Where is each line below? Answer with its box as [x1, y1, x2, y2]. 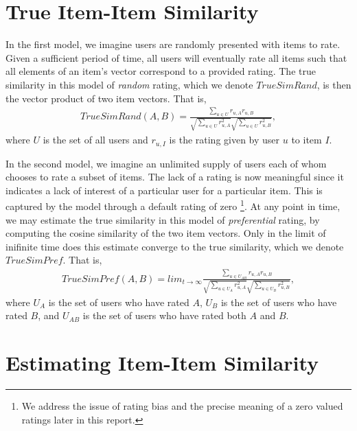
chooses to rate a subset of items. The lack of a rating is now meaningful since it [5, 170, 344, 184]
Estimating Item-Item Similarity [5, 349, 319, 377]
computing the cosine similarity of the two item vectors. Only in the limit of [5, 226, 326, 240]
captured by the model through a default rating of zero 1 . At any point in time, [5, 197, 341, 213]
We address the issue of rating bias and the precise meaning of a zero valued [21, 398, 343, 412]
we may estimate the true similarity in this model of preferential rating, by [5, 212, 320, 226]
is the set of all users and [43, 132, 148, 147]
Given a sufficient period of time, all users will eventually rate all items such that [5, 50, 347, 65]
